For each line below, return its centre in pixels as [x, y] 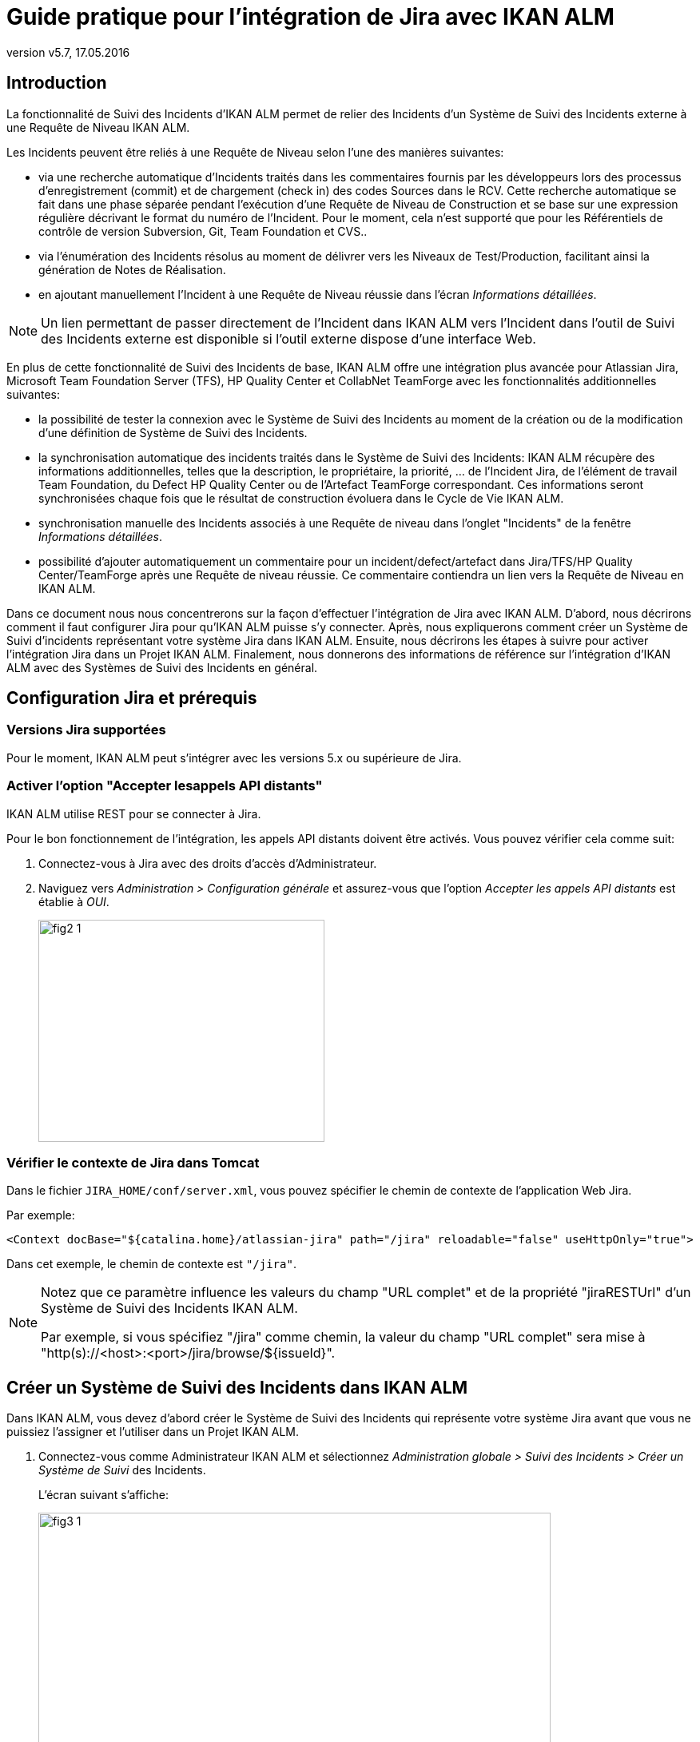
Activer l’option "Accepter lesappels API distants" [165, 786]
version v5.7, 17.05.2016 [68, 52]
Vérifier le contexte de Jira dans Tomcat [133, 1162]
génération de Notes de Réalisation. [132, 269]
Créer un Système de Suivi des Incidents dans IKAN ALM [237, 1387]
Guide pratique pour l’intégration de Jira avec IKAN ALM [310, 17]
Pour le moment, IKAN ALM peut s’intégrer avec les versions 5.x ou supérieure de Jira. [234, 758]
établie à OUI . [74, 901]
